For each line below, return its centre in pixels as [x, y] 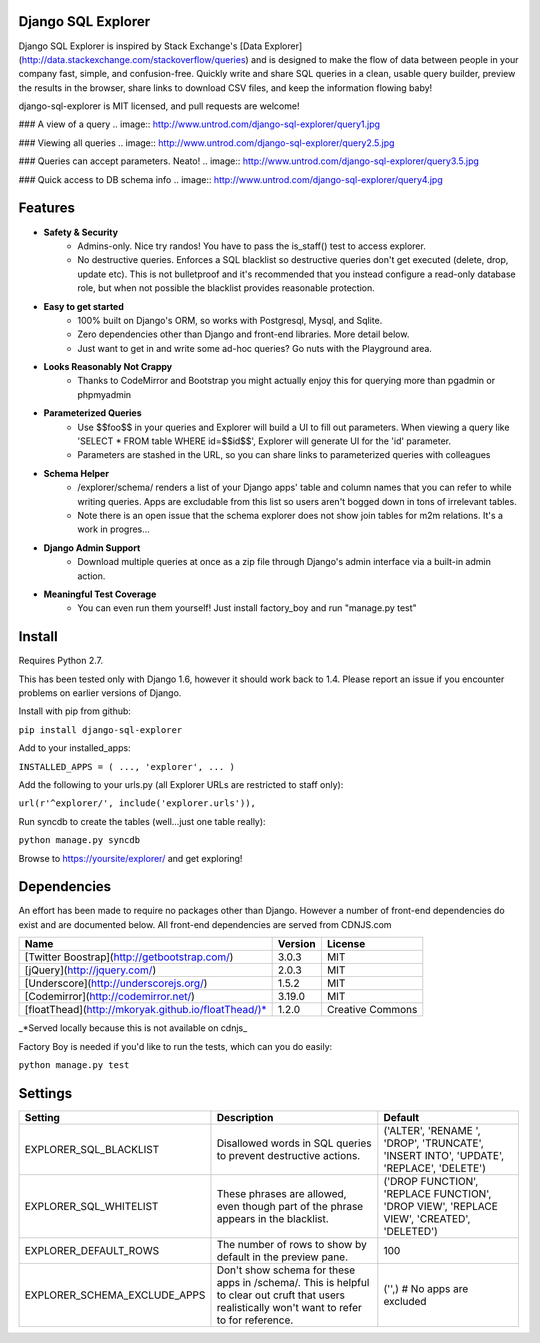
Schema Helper [76, 473]
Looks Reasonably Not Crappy [108, 367]
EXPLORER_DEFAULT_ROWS [92, 1250]
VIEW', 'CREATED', [427, 1218]
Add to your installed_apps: [74, 748]
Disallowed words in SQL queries [294, 1143]
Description [245, 1117]
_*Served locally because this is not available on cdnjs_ [133, 1028]
